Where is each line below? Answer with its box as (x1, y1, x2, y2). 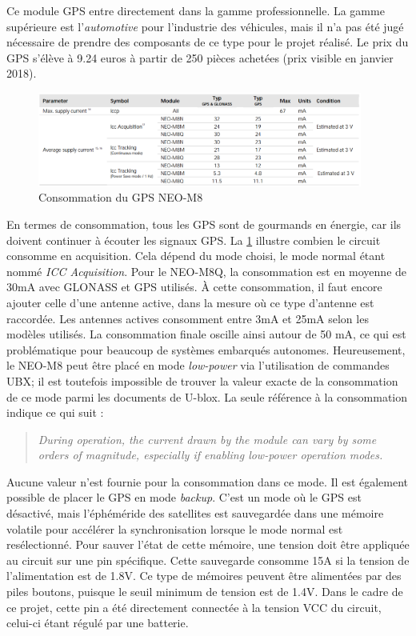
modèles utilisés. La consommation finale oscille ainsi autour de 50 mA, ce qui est (6, 326, 406, 342)
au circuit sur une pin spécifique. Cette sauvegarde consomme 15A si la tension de (6, 551, 410, 568)
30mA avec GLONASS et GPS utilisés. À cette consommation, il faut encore (6, 278, 382, 295)
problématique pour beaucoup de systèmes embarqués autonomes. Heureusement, (6, 341, 406, 358)
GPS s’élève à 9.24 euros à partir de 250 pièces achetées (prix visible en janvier (6, 49, 394, 66)
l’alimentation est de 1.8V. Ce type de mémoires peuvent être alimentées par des (6, 567, 402, 584)
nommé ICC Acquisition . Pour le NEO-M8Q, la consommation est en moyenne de (6, 262, 407, 279)
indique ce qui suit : (6, 404, 104, 421)
